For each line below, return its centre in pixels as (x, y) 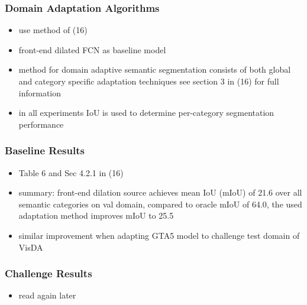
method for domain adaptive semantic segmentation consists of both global (155, 69)
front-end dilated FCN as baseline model (92, 49)
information (40, 93)
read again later (47, 295)
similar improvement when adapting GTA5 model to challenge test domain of (159, 235)
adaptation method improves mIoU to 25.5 (96, 215)
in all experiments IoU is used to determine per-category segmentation (146, 113)
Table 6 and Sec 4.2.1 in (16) (71, 172)
